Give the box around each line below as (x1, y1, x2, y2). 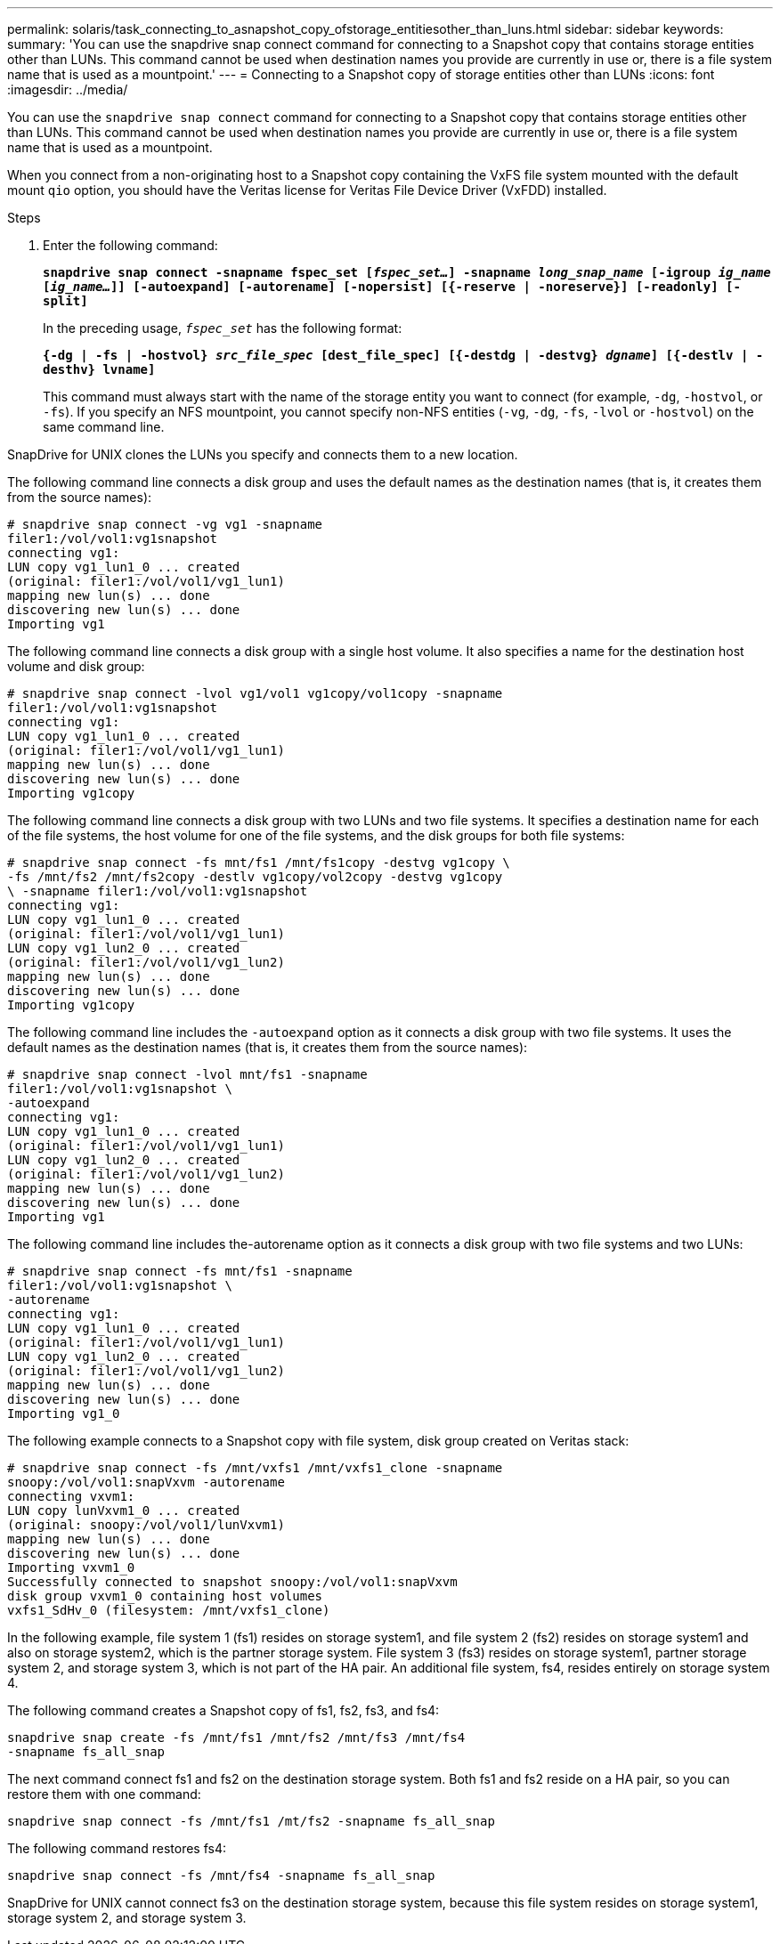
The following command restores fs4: (7, 1841, 226, 1856)
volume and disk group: (7, 659, 145, 674)
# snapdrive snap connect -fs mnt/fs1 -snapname (7, 1264, 353, 1278)
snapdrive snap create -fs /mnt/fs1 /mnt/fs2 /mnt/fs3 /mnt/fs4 (7, 1730, 466, 1745)
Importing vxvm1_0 (7, 1560, 135, 1575)
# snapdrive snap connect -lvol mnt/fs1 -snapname (7, 1067, 368, 1081)
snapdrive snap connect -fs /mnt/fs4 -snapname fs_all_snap (7, 1868, 435, 1883)
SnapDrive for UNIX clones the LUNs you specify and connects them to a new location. (7, 447, 518, 462)
